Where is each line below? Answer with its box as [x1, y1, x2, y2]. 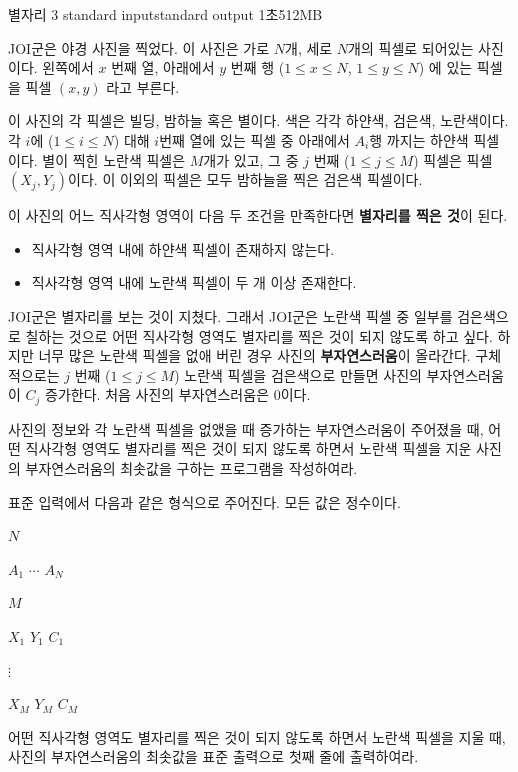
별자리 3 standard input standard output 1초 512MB [8, 4, 323, 24]
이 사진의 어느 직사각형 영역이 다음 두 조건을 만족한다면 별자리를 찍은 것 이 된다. [8, 205, 508, 226]
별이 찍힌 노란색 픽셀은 [42, 149, 186, 170]
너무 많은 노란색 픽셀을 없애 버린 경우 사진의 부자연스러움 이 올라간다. [38, 345, 471, 366]
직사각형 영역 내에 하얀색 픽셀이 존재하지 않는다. [31, 238, 335, 259]
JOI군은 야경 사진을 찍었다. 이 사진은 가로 [8, 37, 270, 58]
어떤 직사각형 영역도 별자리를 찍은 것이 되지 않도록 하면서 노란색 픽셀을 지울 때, [8, 726, 506, 747]
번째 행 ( [230, 57, 285, 78]
